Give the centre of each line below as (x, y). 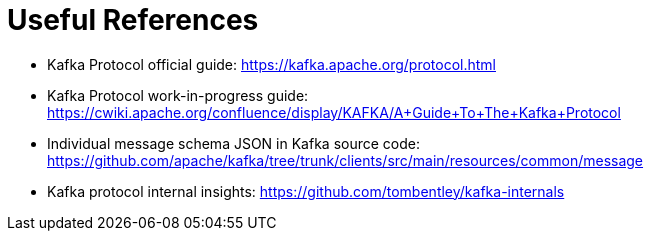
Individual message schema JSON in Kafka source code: (233, 143)
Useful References (133, 20)
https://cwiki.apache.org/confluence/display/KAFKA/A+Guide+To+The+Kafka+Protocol (334, 112)
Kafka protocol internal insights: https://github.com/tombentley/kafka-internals (306, 191)
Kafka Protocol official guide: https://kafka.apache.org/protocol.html (271, 64)
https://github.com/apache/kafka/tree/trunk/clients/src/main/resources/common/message (345, 160)
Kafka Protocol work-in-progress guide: (178, 95)
